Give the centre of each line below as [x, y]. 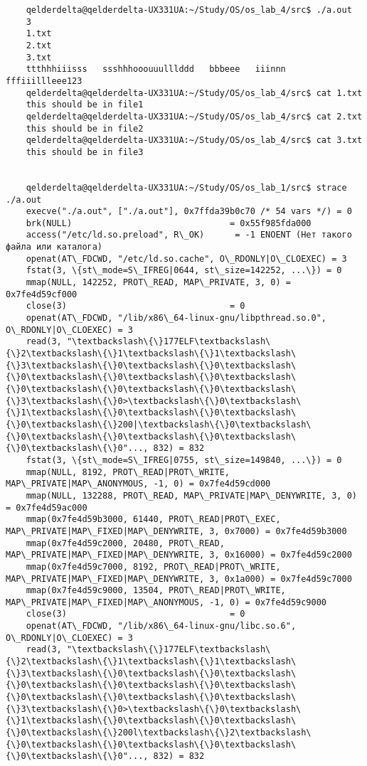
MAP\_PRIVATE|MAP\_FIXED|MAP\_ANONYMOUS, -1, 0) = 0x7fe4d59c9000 [166, 602]
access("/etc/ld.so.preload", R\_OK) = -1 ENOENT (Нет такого [189, 235]
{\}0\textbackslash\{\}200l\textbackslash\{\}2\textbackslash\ [159, 733]
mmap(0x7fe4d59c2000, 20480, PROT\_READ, [125, 543]
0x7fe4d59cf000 [42, 294]
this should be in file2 [85, 128]
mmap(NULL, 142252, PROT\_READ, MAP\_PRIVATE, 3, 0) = [158, 283]
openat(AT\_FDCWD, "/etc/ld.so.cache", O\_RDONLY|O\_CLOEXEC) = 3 [186, 259]
